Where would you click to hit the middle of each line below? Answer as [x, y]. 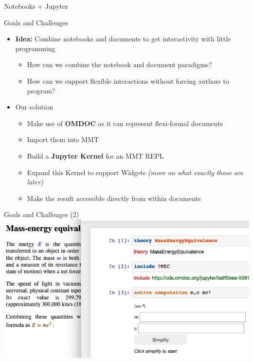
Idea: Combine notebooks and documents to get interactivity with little [123, 39]
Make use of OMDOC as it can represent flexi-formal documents [125, 123]
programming [35, 48]
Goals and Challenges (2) [42, 214]
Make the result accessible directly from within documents [114, 198]
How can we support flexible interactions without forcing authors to [128, 81]
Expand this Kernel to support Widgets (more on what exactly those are [135, 172]
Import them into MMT [63, 139]
